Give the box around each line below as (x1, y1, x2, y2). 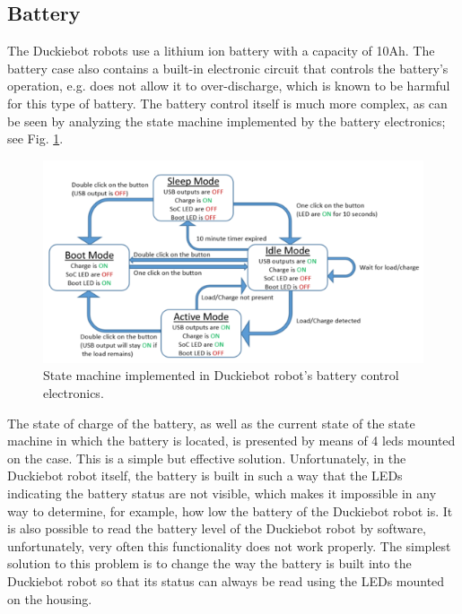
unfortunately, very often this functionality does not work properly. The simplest (7, 536, 451, 555)
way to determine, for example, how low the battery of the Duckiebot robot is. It (7, 501, 453, 520)
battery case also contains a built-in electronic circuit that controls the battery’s (7, 58, 449, 77)
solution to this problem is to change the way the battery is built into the (7, 554, 412, 573)
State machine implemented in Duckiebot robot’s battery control (43, 366, 399, 385)
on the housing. (7, 589, 92, 608)
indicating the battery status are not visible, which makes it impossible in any (7, 484, 437, 503)
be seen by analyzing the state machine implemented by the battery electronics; (7, 111, 446, 130)
